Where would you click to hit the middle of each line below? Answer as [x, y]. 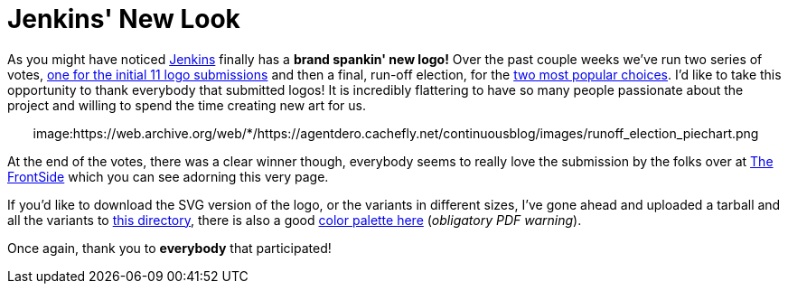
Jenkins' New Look [124, 19]
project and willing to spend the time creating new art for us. [187, 105]
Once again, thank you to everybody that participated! [169, 248]
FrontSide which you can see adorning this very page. [168, 176]
